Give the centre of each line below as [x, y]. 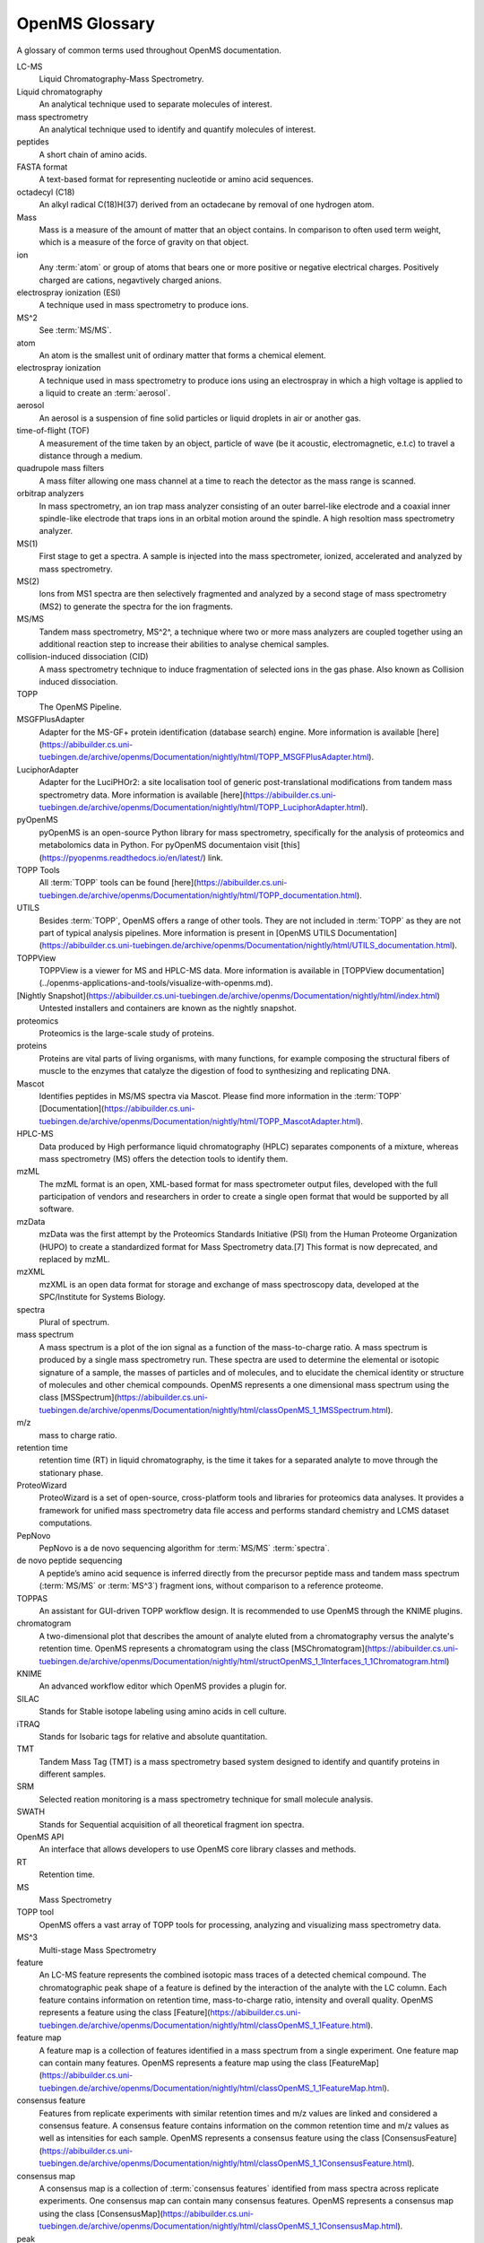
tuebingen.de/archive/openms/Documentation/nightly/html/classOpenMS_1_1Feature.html [203, 2025]
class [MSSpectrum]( [78, 1397]
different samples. [73, 1774]
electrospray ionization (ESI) [69, 292]
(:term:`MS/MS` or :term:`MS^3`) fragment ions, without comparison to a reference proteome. [211, 1586]
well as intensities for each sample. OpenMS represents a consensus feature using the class [209, 2138]
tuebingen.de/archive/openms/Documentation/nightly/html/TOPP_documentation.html [198, 895]
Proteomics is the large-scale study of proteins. [127, 1034]
